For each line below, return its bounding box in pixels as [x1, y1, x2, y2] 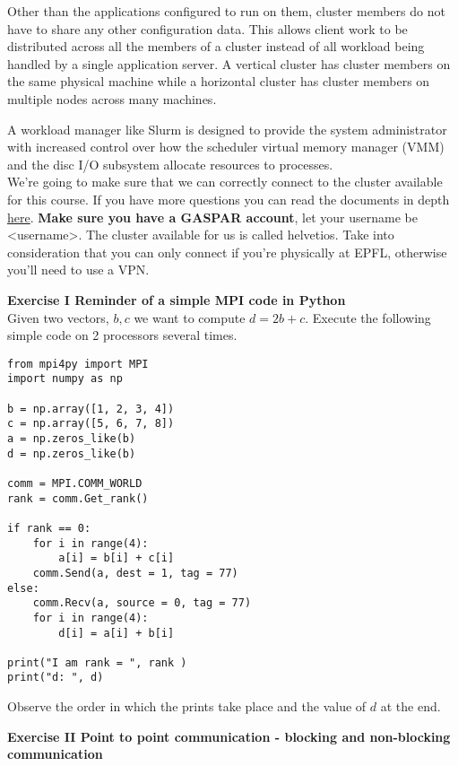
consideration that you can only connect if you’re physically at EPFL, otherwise [7, 242, 447, 261]
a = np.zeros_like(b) [7, 431, 136, 445]
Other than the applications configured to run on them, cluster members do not [7, 2, 445, 20]
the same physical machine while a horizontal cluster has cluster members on [7, 72, 430, 91]
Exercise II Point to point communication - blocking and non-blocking [7, 727, 451, 745]
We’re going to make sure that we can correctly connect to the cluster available [7, 172, 443, 191]
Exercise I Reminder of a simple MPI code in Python [7, 290, 346, 309]
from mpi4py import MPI [7, 357, 149, 370]
